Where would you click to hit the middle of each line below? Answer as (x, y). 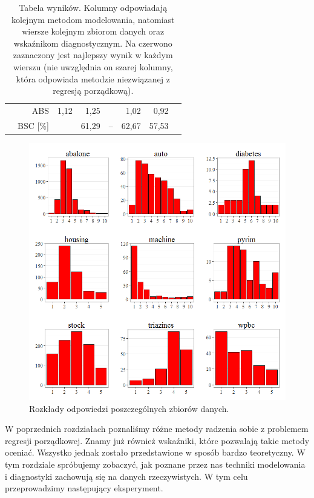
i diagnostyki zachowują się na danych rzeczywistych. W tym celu (126, 476)
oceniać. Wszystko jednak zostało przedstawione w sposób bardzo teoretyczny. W (155, 452)
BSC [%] (33, 125)
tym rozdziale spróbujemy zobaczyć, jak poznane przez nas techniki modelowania (155, 464)
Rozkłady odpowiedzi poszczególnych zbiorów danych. (129, 408)
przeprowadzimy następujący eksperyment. (84, 488)
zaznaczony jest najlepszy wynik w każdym (93, 55)
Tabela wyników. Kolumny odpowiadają (93, 7)
